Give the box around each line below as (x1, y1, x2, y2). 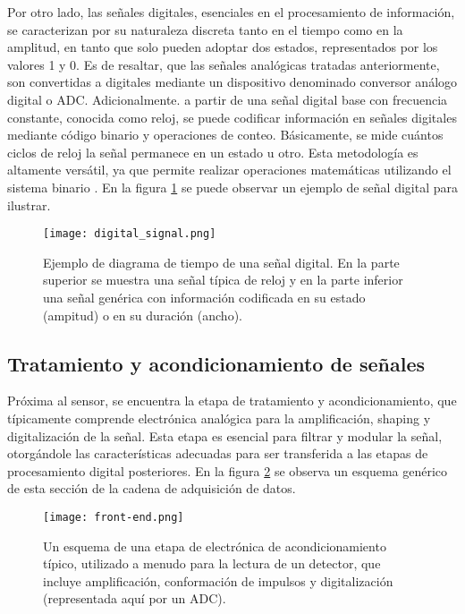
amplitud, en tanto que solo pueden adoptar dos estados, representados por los (7, 38, 438, 56)
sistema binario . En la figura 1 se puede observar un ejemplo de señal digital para (7, 177, 459, 196)
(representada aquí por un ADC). (43, 589, 226, 608)
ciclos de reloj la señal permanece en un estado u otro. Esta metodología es (7, 142, 418, 161)
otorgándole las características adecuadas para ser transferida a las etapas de (7, 444, 428, 463)
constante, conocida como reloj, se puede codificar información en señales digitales (7, 107, 457, 126)
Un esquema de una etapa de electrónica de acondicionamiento (43, 536, 386, 555)
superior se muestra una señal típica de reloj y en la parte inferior (43, 270, 403, 289)
